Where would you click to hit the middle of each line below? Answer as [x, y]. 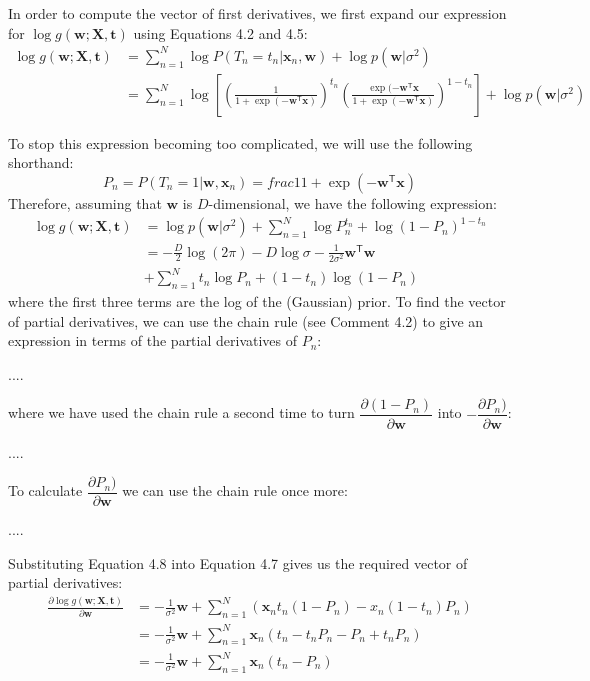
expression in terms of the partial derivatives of [153, 340]
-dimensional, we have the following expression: [352, 202]
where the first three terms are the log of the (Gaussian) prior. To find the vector [257, 301]
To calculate [45, 490]
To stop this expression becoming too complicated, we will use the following [240, 142]
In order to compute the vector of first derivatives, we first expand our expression [257, 13]
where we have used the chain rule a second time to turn [181, 412]
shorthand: [41, 162]
